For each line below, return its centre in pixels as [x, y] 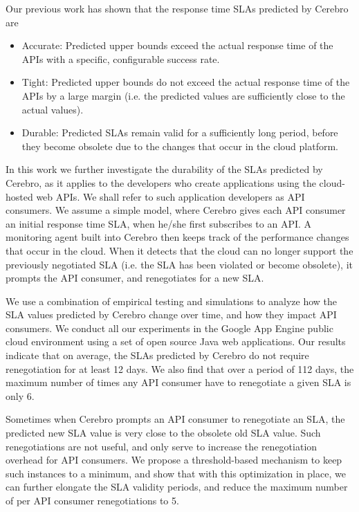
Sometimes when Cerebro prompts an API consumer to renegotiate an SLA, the [175, 419]
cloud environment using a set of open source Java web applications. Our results [176, 341]
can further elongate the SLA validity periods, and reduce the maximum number [177, 487]
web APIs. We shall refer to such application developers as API [171, 196]
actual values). [53, 109]
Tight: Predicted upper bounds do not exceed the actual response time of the [186, 82]
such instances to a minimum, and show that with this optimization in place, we [176, 473]
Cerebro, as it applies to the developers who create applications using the [161, 182]
